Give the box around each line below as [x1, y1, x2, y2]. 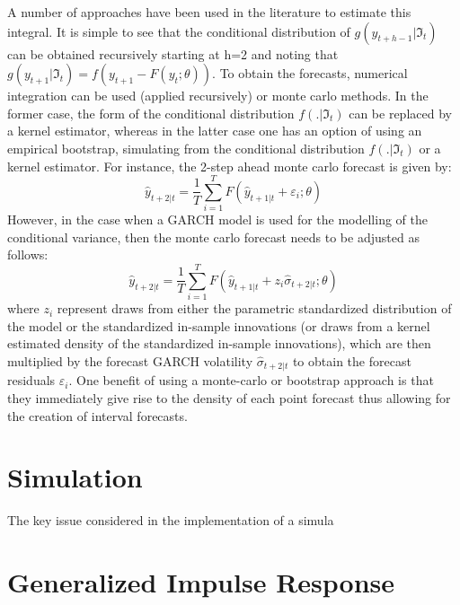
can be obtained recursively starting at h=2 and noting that [7, 44, 339, 63]
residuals [7, 371, 56, 390]
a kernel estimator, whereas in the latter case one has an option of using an [7, 121, 422, 140]
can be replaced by [349, 103, 452, 122]
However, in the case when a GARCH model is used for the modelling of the [7, 210, 428, 229]
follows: [7, 245, 49, 264]
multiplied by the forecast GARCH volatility [7, 351, 253, 370]
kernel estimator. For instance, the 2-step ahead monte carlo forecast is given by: [7, 156, 452, 175]
